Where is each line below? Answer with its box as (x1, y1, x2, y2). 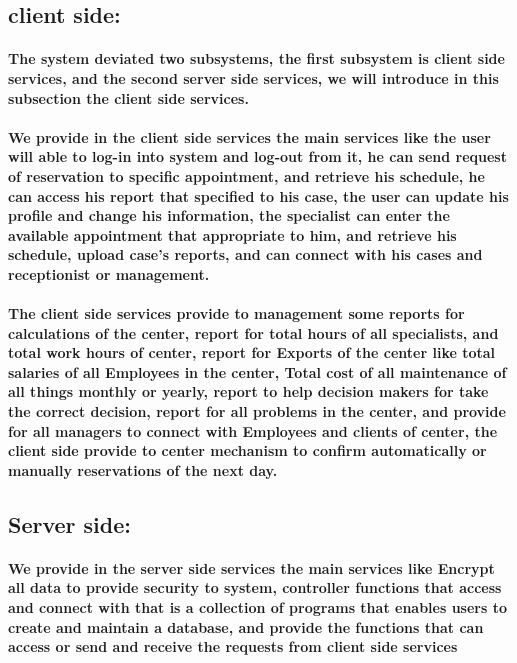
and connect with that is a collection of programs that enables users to (8, 597, 508, 617)
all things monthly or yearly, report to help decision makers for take (8, 381, 489, 402)
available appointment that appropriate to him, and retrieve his (8, 224, 457, 245)
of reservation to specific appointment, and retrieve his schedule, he (8, 165, 485, 186)
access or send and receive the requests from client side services (8, 636, 458, 657)
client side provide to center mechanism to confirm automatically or (8, 440, 487, 461)
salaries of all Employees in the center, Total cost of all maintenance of (8, 361, 507, 382)
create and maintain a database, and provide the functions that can (8, 616, 484, 637)
